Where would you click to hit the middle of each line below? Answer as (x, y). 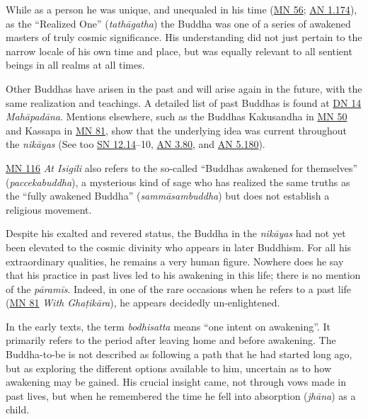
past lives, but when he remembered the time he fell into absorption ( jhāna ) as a (181, 395)
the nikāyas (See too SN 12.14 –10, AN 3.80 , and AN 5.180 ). (136, 144)
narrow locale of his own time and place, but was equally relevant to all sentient (179, 51)
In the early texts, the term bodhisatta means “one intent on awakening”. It (168, 326)
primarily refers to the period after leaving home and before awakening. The (171, 340)
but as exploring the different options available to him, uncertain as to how (169, 368)
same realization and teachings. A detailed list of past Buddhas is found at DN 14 (184, 102)
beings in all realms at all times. (75, 65)
